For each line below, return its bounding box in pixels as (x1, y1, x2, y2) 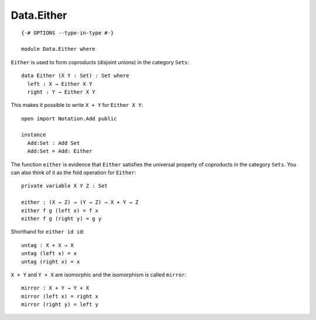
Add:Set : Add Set (27, 140, 80, 146)
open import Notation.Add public (21, 115, 117, 122)
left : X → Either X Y (27, 81, 92, 87)
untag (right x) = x (21, 258, 80, 265)
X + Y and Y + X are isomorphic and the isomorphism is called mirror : (11, 271, 187, 278)
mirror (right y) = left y (21, 301, 99, 308)
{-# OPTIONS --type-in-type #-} (21, 29, 114, 36)
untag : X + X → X (21, 242, 74, 248)
